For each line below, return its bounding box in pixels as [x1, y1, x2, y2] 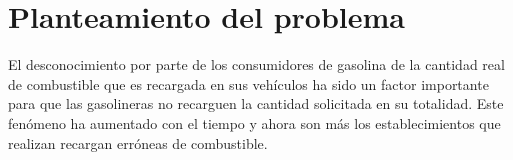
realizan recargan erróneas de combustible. [8, 132, 268, 153]
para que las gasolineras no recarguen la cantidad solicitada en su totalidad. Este [8, 93, 504, 114]
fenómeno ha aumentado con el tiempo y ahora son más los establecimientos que [8, 112, 501, 133]
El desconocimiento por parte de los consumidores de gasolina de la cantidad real [8, 54, 505, 75]
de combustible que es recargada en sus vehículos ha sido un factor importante [8, 73, 489, 94]
